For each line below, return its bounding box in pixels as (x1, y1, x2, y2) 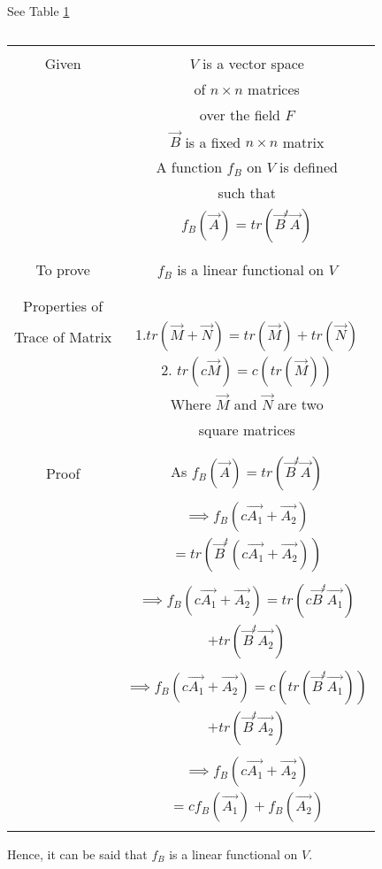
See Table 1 (7, 2, 70, 19)
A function (156, 157, 223, 178)
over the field (199, 104, 280, 125)
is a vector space (202, 52, 304, 73)
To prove (35, 259, 90, 281)
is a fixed (185, 131, 241, 152)
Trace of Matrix (14, 326, 112, 347)
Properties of (23, 296, 103, 317)
